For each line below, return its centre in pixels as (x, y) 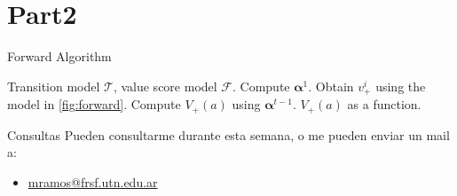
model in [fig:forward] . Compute (94, 104)
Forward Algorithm (59, 56)
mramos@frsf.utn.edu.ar (93, 181)
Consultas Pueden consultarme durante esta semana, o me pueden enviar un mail (228, 134)
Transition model (54, 86)
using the (401, 86)
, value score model (165, 86)
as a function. (384, 104)
